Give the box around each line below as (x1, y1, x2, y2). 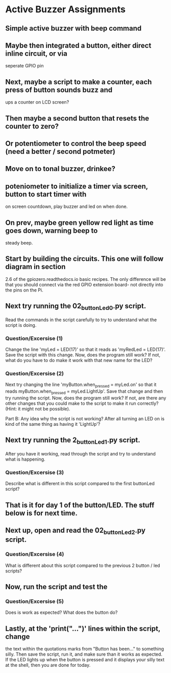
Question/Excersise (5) (5, 597, 64, 605)
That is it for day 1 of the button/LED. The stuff (5, 500, 155, 509)
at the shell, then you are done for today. (5, 662, 91, 668)
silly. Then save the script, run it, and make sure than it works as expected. (5, 651, 162, 657)
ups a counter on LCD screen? (5, 99, 69, 105)
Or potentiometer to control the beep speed (5, 139, 146, 148)
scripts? (5, 568, 22, 574)
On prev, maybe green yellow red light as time (5, 218, 154, 227)
